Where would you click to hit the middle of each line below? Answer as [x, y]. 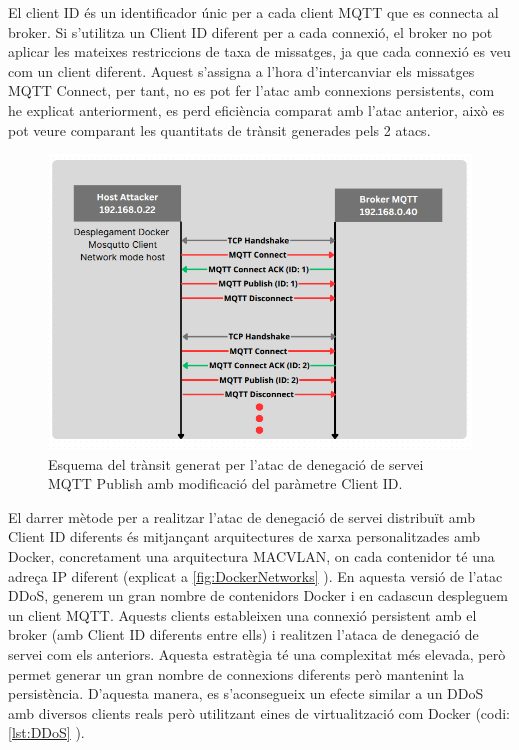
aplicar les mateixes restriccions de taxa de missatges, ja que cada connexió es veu [259, 51]
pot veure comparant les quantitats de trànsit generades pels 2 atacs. [219, 129]
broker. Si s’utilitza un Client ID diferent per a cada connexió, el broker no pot [250, 31]
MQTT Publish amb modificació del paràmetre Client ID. [225, 483]
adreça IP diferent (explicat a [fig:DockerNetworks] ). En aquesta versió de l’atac [255, 575]
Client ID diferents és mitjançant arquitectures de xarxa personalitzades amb [244, 536]
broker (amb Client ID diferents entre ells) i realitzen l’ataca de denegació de [243, 634]
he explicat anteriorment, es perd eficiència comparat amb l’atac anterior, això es [256, 109]
